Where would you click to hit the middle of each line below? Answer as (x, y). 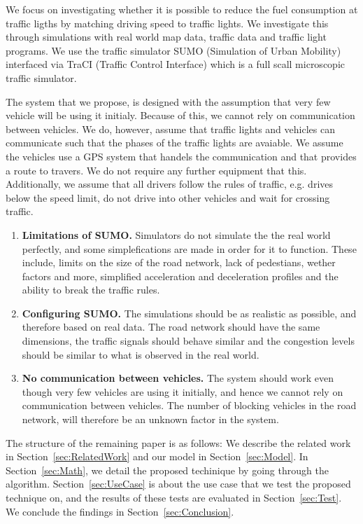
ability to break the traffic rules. (91, 290)
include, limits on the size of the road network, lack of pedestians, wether (179, 262)
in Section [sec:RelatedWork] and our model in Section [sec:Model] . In (157, 456)
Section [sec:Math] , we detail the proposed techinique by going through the (167, 470)
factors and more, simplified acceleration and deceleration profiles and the (180, 276)
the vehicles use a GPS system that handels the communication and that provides (181, 156)
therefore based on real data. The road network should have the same (171, 327)
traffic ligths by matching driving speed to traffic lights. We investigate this (167, 23)
